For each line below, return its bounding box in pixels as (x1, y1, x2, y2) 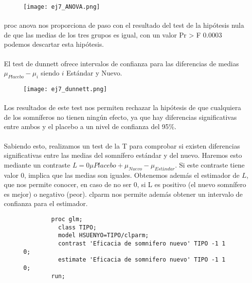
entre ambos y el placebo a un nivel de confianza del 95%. (4, 121, 177, 132)
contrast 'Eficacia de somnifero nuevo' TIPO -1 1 (58, 240, 226, 247)
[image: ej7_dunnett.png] (23, 86, 107, 93)
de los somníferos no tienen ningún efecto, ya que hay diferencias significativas (4, 112, 237, 122)
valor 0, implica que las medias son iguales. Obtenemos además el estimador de (4, 170, 240, 180)
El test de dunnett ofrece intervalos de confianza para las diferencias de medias (4, 58, 239, 68)
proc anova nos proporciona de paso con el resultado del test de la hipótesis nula (4, 20, 244, 30)
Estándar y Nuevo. (66, 68, 122, 78)
